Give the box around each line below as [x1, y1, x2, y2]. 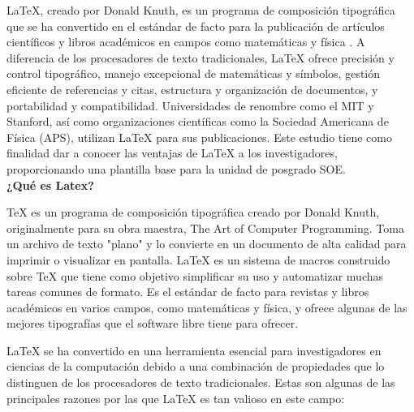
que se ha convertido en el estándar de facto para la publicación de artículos [6, 17, 385, 34]
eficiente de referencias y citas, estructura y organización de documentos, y [6, 80, 378, 97]
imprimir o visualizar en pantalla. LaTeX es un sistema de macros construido [6, 251, 390, 268]
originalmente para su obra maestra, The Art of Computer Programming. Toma [6, 219, 404, 236]
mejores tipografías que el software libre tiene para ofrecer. [6, 315, 299, 332]
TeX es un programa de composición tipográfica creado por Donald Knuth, [6, 204, 380, 221]
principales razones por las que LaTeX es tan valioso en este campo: [6, 389, 345, 406]
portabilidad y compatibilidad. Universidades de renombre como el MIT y [6, 97, 374, 114]
